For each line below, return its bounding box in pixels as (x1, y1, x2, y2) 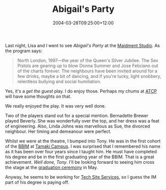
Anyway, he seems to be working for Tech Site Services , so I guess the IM (5, 174, 157, 180)
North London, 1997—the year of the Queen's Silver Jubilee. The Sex (17, 57, 159, 63)
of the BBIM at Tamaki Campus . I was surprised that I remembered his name (5, 143, 161, 149)
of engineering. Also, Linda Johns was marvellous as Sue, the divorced (5, 123, 150, 129)
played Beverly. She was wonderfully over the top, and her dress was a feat (5, 118, 160, 124)
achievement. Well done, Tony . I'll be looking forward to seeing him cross (5, 159, 155, 165)
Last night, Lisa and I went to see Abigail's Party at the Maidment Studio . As (5, 42, 160, 48)
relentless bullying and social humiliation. (17, 78, 102, 84)
